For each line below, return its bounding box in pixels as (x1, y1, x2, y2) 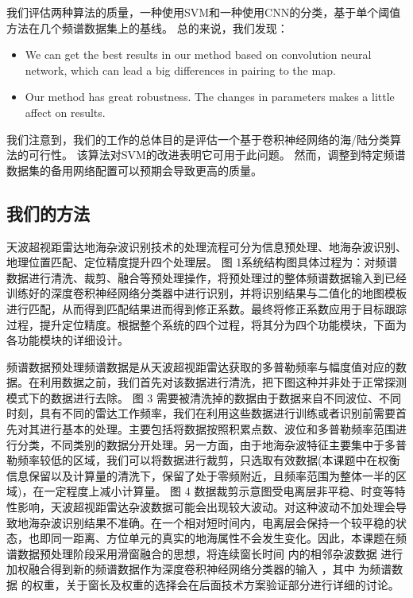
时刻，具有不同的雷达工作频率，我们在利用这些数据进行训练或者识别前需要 (6, 405, 396, 421)
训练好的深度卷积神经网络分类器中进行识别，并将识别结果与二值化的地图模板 (6, 285, 407, 301)
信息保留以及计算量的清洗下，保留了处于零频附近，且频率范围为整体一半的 (6, 467, 396, 483)
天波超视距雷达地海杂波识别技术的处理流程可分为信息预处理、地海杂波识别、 (6, 238, 407, 254)
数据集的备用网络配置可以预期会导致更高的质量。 (6, 161, 262, 178)
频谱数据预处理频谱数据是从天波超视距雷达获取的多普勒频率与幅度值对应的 (6, 358, 396, 375)
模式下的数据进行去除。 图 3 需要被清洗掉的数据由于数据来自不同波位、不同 (6, 389, 401, 406)
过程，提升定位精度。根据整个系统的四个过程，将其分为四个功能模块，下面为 (6, 316, 407, 332)
